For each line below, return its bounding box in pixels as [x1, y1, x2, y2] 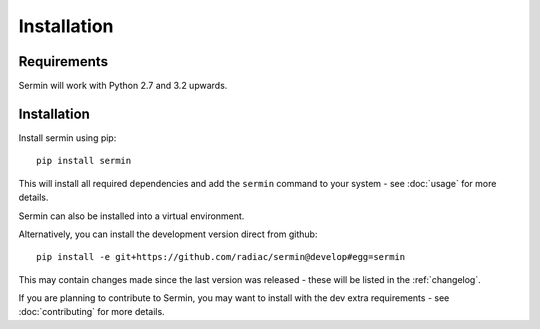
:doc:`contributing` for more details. [18, 306, 165, 318]
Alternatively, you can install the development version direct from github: [18, 228, 318, 240]
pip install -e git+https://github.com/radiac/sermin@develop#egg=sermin [36, 251, 406, 263]
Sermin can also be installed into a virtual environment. [18, 210, 245, 222]
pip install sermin [36, 155, 132, 167]
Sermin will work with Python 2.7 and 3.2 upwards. [18, 80, 228, 92]
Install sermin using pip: [18, 131, 117, 144]
